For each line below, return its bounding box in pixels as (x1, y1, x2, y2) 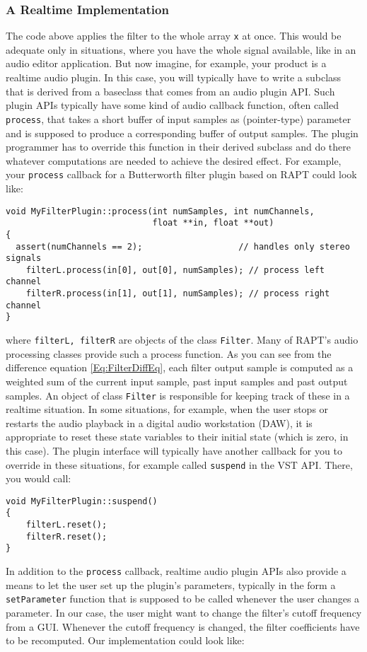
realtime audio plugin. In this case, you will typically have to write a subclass (6, 70, 342, 85)
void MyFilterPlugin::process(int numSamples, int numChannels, (6, 206, 315, 216)
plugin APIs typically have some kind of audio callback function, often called (6, 98, 339, 112)
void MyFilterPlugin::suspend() (6, 496, 158, 506)
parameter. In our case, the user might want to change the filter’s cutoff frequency (6, 605, 362, 619)
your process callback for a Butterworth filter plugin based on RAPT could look (6, 167, 357, 182)
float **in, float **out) (152, 218, 274, 228)
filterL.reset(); (25, 520, 107, 530)
